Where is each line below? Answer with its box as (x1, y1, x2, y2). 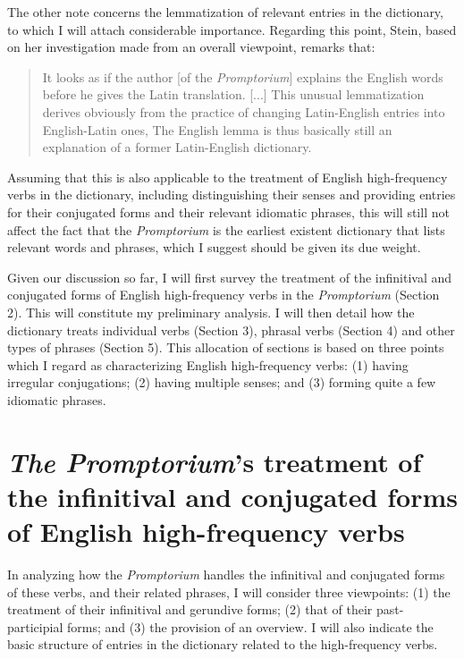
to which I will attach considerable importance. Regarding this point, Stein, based (7, 20, 457, 38)
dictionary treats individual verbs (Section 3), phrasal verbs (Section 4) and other (7, 320, 455, 339)
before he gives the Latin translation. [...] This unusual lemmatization (42, 85, 425, 104)
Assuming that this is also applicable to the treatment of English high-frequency (7, 167, 448, 186)
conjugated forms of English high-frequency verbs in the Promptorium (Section (7, 285, 440, 304)
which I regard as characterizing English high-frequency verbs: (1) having (7, 355, 409, 374)
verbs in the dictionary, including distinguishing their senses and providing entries (7, 185, 456, 204)
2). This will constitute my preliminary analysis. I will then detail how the (7, 302, 415, 321)
